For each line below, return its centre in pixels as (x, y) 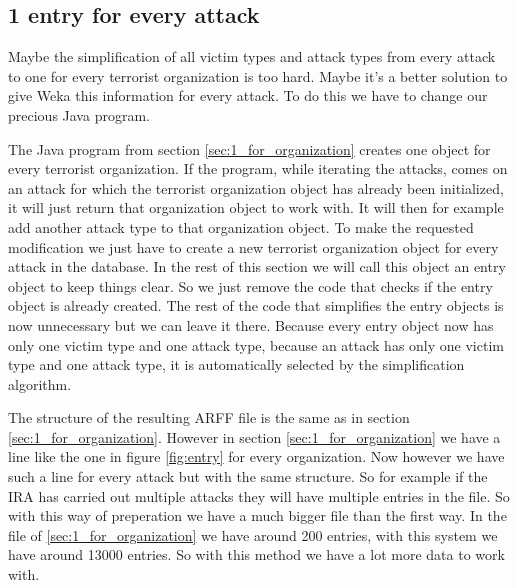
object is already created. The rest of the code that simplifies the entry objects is (256, 305)
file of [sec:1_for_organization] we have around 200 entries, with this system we (253, 534)
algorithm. (40, 383)
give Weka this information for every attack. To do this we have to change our (248, 95)
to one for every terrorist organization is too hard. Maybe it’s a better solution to (258, 75)
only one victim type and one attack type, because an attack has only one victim (256, 344)
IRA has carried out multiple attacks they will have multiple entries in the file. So (259, 495)
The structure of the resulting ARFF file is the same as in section (209, 417)
